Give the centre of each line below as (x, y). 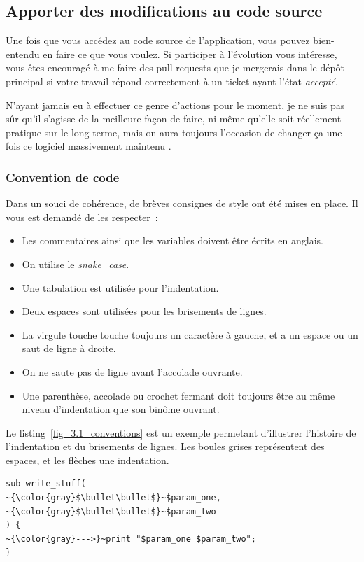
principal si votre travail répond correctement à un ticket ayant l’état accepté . (172, 81)
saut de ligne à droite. (69, 348)
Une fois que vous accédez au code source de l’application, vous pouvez (158, 40)
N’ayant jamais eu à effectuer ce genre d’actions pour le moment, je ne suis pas (175, 105)
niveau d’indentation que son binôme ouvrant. (121, 409)
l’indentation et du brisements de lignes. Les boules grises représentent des (165, 446)
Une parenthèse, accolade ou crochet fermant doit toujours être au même (178, 395)
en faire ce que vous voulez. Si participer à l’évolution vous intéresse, (190, 54)
